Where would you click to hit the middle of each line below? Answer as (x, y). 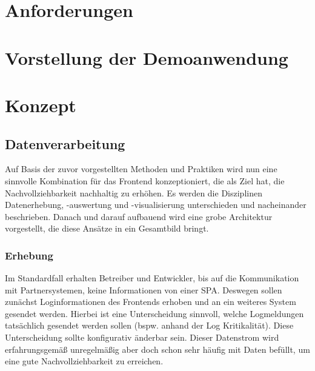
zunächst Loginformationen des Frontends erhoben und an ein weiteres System (151, 302)
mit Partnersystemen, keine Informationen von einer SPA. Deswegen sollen (144, 289)
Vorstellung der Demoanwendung (147, 57)
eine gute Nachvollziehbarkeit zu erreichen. (84, 361)
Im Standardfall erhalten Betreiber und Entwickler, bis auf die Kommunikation (152, 278)
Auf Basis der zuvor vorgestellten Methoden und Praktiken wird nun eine (141, 169)
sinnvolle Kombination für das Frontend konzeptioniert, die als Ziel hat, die (145, 180)
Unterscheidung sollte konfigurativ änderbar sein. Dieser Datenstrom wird (142, 337)
